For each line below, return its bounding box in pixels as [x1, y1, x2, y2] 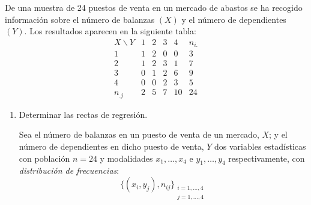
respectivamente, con [228, 151, 305, 164]
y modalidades [100, 151, 153, 164]
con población [19, 151, 70, 164]
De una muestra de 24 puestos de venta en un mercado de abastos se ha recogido [5, 1, 303, 13]
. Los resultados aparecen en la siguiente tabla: [24, 25, 197, 37]
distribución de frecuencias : [19, 164, 119, 177]
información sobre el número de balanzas [5, 13, 155, 25]
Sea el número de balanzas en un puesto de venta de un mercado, [19, 128, 259, 141]
